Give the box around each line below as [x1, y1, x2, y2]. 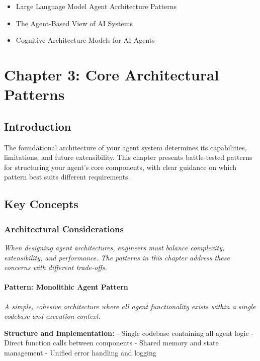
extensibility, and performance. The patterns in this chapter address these [4, 252, 230, 262]
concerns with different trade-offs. [4, 262, 107, 273]
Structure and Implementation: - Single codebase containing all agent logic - [4, 327, 254, 338]
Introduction [4, 118, 71, 134]
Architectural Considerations [4, 222, 124, 235]
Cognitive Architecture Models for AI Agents [16, 35, 155, 45]
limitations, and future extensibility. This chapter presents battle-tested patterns [4, 152, 252, 162]
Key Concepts [4, 196, 78, 212]
